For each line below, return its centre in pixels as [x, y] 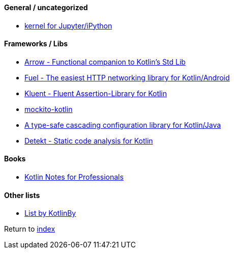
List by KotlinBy [50, 213]
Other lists [22, 195]
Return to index [30, 229]
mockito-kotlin [49, 109]
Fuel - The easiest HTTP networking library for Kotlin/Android [127, 77]
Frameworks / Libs [36, 44]
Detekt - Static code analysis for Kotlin [89, 140]
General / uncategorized [46, 7]
